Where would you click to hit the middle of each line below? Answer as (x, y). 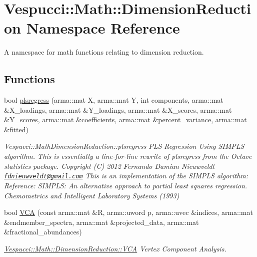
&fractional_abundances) (43, 232)
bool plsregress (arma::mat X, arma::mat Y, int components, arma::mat (114, 100)
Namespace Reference (103, 28)
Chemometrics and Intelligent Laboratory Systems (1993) (92, 195)
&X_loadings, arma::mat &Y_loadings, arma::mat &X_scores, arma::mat (118, 109)
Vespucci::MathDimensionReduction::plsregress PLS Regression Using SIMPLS (124, 146)
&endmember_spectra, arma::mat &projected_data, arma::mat (101, 222)
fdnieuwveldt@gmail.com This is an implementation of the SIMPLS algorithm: (126, 176)
